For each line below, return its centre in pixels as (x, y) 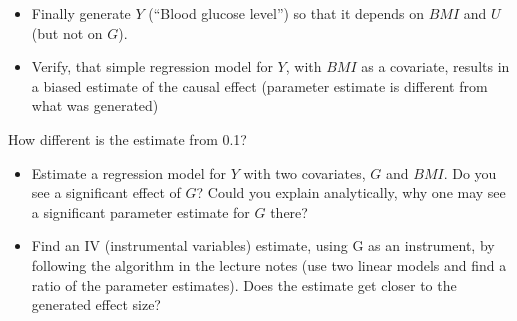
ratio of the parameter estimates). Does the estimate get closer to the (244, 284)
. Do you (470, 172)
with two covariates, (304, 172)
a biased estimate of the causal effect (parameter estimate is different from (259, 85)
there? (289, 211)
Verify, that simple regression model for (152, 66)
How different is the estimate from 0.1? (127, 138)
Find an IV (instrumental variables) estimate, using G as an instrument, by (263, 245)
